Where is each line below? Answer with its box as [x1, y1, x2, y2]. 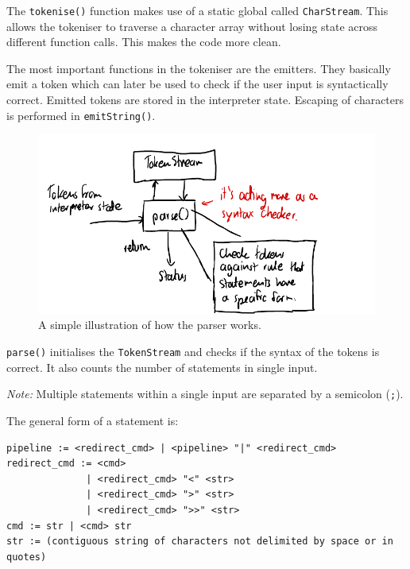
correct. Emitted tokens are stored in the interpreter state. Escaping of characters [6, 91, 404, 108]
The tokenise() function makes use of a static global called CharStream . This [6, 2, 389, 18]
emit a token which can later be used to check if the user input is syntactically [6, 75, 389, 92]
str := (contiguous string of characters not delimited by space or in [6, 536, 393, 548]
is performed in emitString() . [6, 106, 156, 123]
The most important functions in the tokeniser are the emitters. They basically [6, 60, 391, 76]
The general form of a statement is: [6, 412, 179, 428]
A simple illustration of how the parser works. [38, 316, 261, 333]
